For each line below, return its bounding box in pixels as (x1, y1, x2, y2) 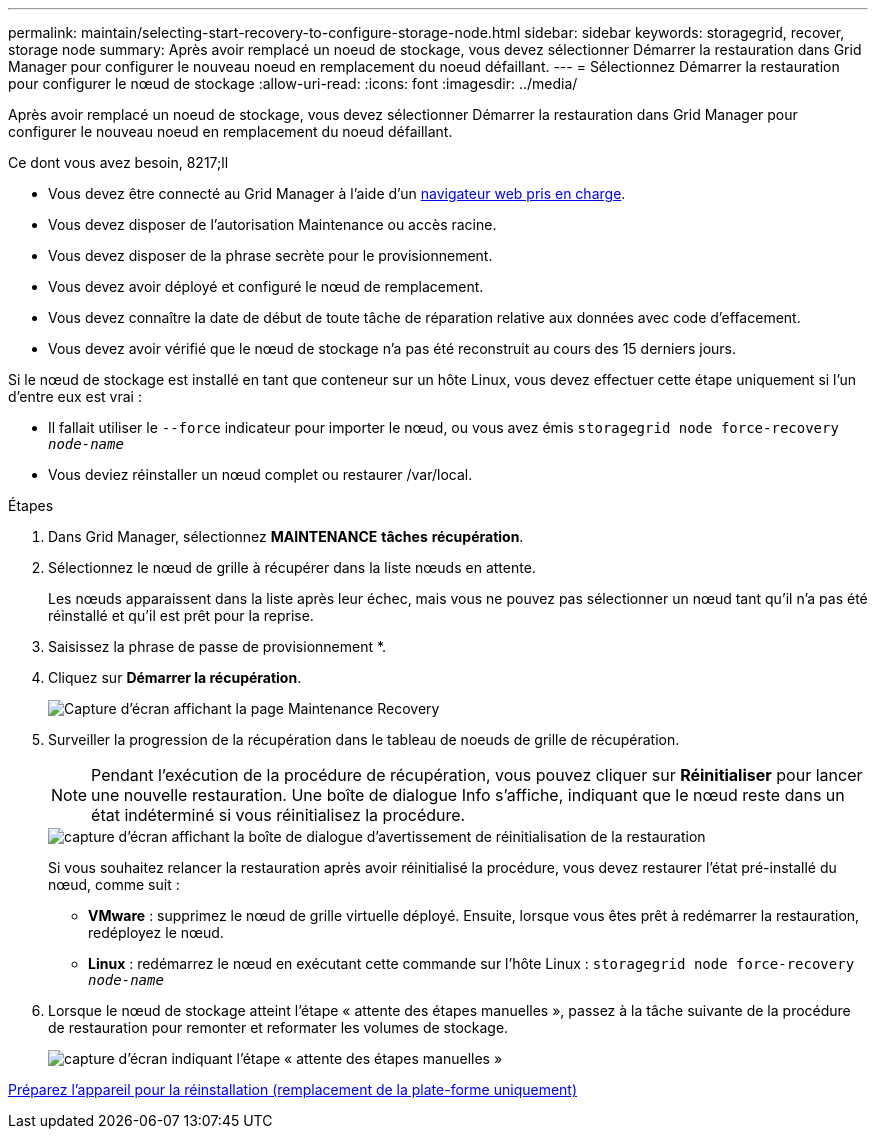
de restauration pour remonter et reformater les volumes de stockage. (48, 1019, 509, 1036)
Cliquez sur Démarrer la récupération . (48, 669, 302, 686)
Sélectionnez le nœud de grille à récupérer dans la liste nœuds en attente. (48, 559, 536, 576)
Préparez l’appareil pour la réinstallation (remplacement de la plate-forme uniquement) (8, 1081, 578, 1098)
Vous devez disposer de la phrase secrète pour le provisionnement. (48, 247, 493, 264)
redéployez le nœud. (88, 924, 224, 941)
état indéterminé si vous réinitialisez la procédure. (91, 805, 466, 825)
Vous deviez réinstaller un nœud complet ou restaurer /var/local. (48, 466, 473, 483)
